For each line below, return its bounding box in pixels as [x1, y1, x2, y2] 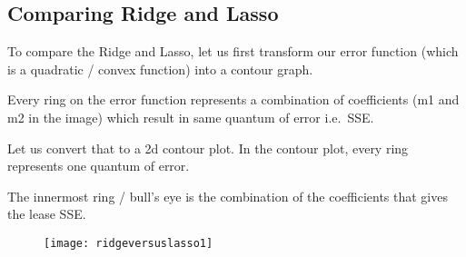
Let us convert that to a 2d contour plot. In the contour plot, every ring [7, 138, 409, 157]
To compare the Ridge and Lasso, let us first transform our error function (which [7, 42, 459, 61]
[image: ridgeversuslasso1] [44, 236, 213, 250]
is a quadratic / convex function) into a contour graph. [7, 59, 313, 78]
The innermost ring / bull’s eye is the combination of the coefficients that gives [7, 186, 448, 205]
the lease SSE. [7, 204, 86, 223]
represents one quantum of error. [7, 156, 190, 175]
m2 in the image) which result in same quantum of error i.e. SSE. [7, 107, 374, 126]
